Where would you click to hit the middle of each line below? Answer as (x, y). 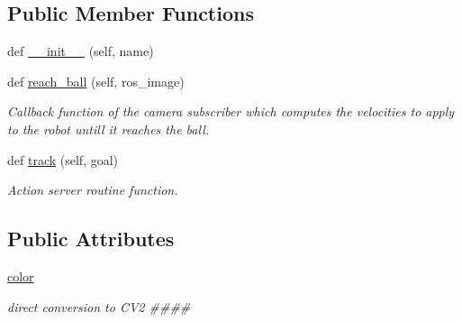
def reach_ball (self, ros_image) (96, 81)
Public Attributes (91, 239)
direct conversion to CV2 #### (99, 306)
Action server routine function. (93, 190)
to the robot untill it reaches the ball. (109, 129)
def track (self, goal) (63, 159)
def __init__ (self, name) (81, 51)
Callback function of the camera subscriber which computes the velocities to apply (231, 111)
